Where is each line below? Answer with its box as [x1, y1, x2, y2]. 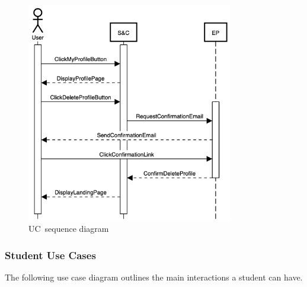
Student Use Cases [5, 247, 96, 262]
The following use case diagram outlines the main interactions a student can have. [5, 270, 303, 283]
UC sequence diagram [28, 222, 109, 235]
